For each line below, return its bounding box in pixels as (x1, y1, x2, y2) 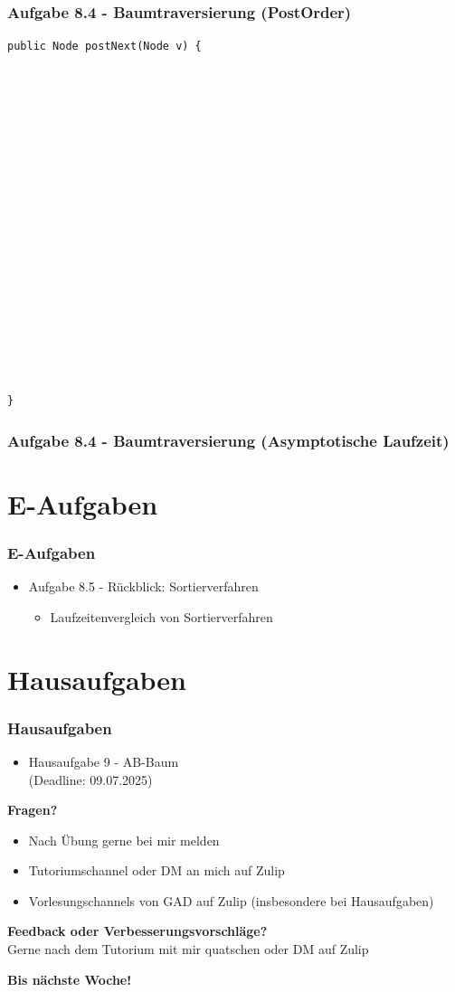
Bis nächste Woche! (7, 969, 132, 988)
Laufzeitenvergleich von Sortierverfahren (50, 607, 273, 626)
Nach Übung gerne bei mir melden (28, 830, 220, 849)
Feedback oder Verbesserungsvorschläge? (7, 921, 268, 940)
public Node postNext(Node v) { (7, 40, 202, 53)
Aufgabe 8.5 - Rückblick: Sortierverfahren (28, 577, 259, 596)
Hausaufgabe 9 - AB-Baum (28, 751, 179, 770)
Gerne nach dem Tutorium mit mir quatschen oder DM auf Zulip (7, 940, 369, 959)
